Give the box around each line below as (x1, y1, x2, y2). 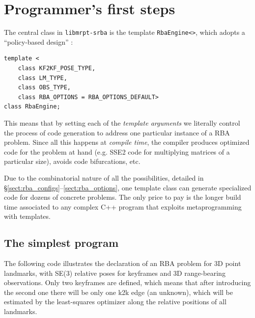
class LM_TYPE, (18, 74, 67, 81)
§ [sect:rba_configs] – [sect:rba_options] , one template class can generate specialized (4, 182, 252, 192)
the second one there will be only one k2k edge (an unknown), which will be (4, 287, 233, 297)
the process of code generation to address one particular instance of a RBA (4, 127, 230, 137)
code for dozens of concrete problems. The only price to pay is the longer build (4, 192, 241, 202)
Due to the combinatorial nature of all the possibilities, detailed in (4, 172, 204, 183)
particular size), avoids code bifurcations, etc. (4, 156, 141, 166)
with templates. (4, 211, 51, 221)
